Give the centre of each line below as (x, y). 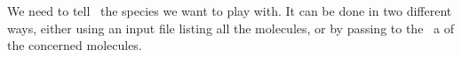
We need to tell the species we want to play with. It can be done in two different (230, 11)
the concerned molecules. (75, 45)
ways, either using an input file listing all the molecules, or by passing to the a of (231, 28)
